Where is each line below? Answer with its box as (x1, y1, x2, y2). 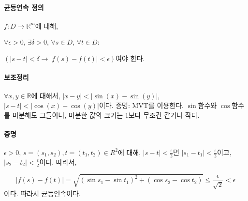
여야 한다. (116, 53, 145, 63)
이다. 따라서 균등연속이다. (4, 188, 81, 199)
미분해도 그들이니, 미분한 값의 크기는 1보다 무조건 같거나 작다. (12, 109, 200, 120)
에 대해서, (31, 91, 60, 101)
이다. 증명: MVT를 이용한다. (99, 100, 184, 110)
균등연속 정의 (4, 2, 44, 12)
